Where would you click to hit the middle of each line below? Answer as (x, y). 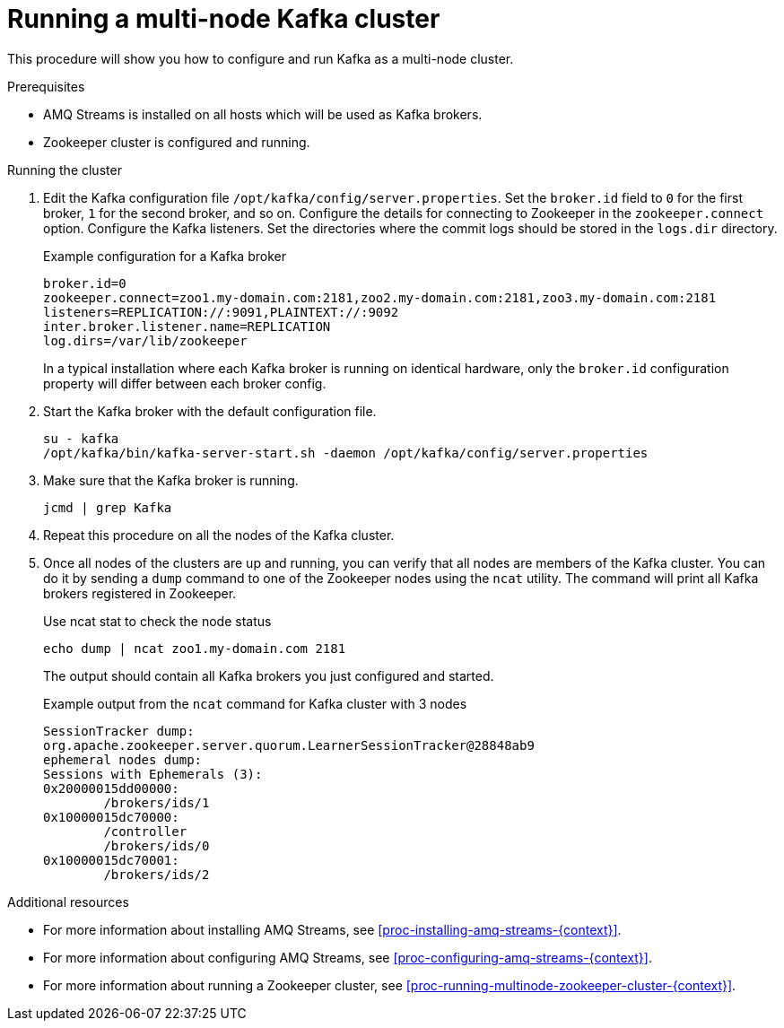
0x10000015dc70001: (111, 860)
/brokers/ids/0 (157, 845)
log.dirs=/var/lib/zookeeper (145, 340)
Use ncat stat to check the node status (157, 621)
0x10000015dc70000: (111, 817)
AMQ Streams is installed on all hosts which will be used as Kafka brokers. (263, 114)
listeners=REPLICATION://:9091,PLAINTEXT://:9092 (221, 312)
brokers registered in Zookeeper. (140, 593)
